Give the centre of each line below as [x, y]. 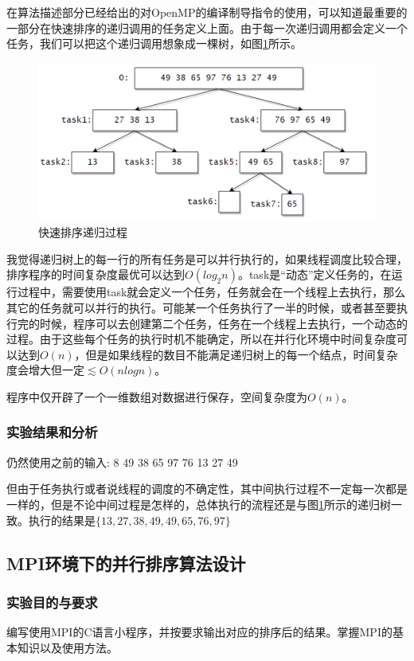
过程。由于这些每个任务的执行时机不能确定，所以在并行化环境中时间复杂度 [201, 339]
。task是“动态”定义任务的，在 [314, 274]
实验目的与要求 [52, 602]
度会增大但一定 [45, 370]
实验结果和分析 [52, 432]
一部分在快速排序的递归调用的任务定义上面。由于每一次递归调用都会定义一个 [207, 27]
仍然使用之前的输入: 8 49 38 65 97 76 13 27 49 [122, 462]
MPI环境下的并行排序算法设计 [126, 563]
